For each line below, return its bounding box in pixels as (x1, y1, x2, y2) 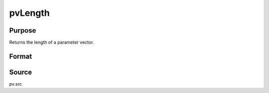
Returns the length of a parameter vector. (9, 40, 94, 46)
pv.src (9, 81, 22, 87)
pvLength (9, 7, 50, 18)
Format (9, 52, 32, 60)
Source (9, 68, 32, 76)
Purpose (9, 26, 36, 35)
